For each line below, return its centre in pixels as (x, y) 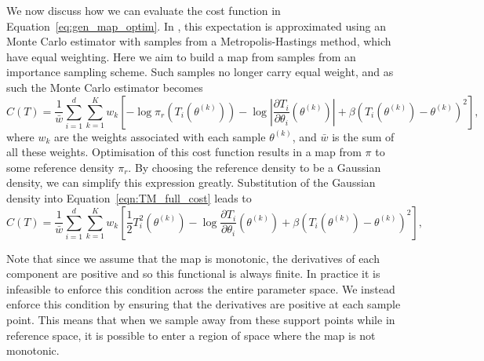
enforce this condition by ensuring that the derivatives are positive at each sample (204, 304)
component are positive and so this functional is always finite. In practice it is (193, 273)
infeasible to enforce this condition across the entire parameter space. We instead (201, 288)
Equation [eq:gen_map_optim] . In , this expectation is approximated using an (196, 26)
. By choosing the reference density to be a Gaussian (255, 167)
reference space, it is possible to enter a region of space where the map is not (191, 335)
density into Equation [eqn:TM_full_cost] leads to (129, 197)
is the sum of (363, 136)
